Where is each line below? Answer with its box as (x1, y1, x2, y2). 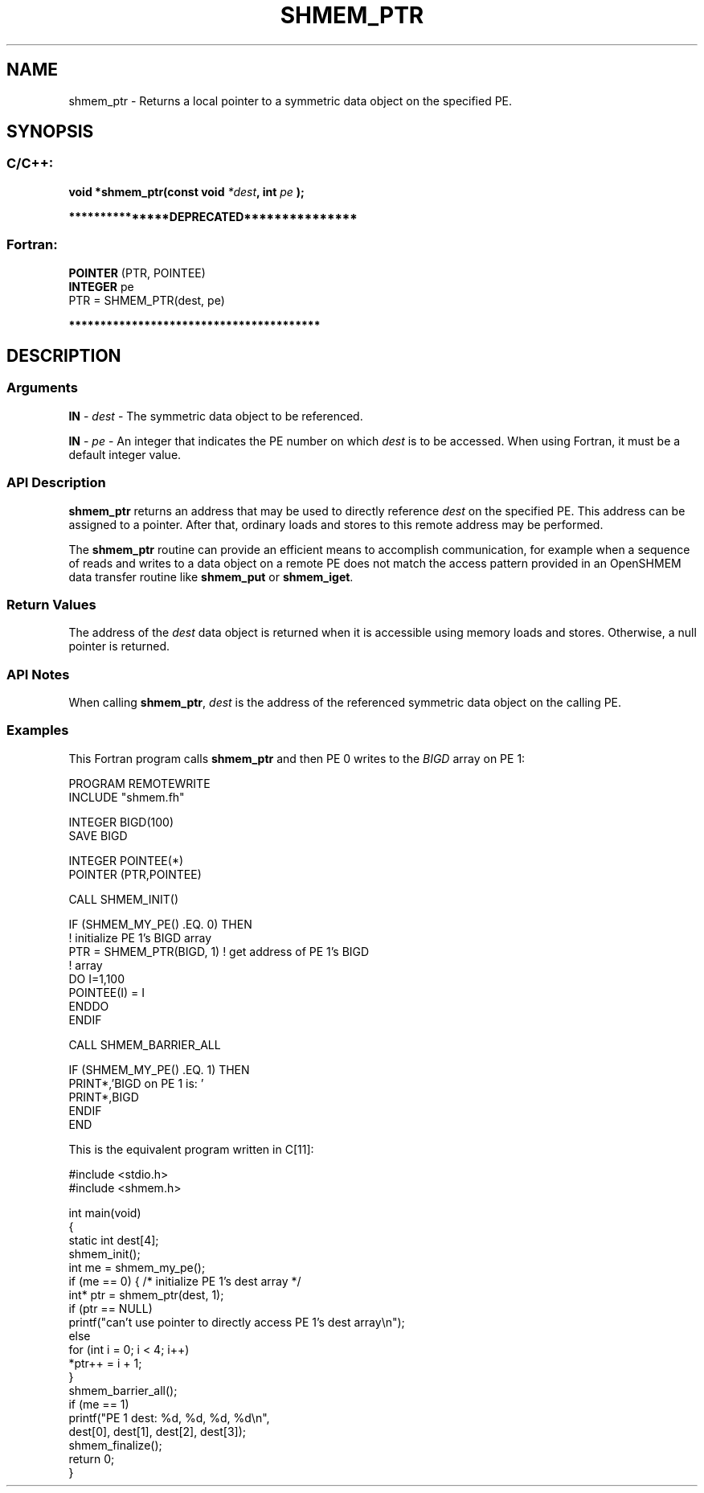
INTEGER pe (68, 279, 134, 293)
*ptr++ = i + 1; (68, 1356, 142, 1370)
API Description (6, 474, 106, 491)
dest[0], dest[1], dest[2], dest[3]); (68, 1424, 247, 1438)
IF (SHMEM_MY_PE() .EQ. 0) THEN (68, 917, 252, 931)
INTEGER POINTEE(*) (68, 853, 184, 867)
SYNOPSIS (6, 121, 94, 142)
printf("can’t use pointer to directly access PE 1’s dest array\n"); (68, 1315, 405, 1329)
